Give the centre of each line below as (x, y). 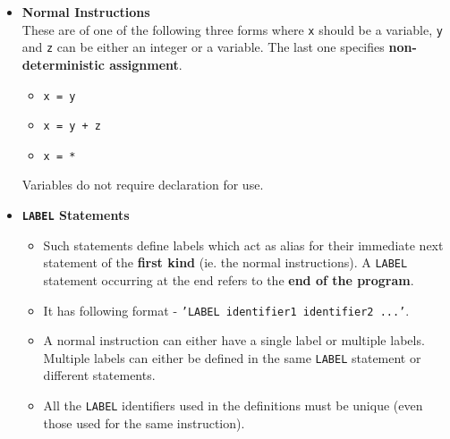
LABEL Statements (76, 215)
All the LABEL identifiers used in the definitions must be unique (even (233, 405)
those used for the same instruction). (144, 422)
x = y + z (72, 127)
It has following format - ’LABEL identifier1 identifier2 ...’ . (226, 310)
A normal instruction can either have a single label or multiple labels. (234, 340)
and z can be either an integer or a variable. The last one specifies (203, 47)
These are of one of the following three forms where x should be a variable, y (232, 29)
